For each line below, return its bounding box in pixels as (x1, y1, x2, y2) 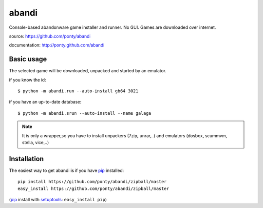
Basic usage (9, 55, 47, 63)
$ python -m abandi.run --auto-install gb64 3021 (18, 88, 139, 94)
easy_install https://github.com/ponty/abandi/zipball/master (18, 186, 169, 191)
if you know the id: (9, 77, 46, 83)
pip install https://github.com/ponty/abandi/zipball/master (18, 179, 167, 185)
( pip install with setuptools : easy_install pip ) (9, 197, 107, 203)
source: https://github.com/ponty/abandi (9, 33, 91, 39)
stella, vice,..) (22, 139, 49, 145)
